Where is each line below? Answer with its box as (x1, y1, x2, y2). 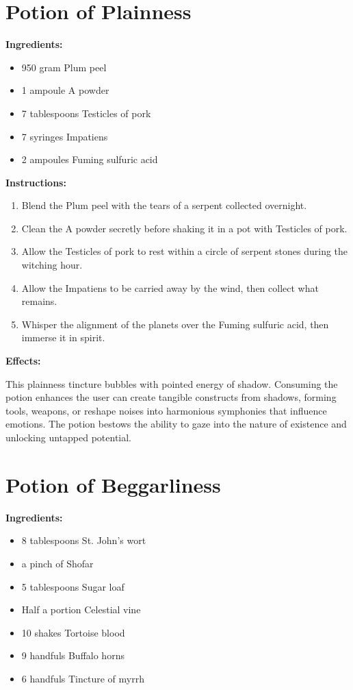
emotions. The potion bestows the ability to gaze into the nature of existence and (5, 417, 347, 431)
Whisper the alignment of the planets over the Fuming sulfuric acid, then (21, 317, 329, 331)
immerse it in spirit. (21, 330, 105, 345)
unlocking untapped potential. (5, 430, 132, 444)
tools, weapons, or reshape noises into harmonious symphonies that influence (5, 403, 327, 417)
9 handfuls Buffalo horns (21, 648, 125, 663)
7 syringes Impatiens (21, 129, 108, 143)
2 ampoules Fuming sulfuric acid (21, 152, 158, 167)
